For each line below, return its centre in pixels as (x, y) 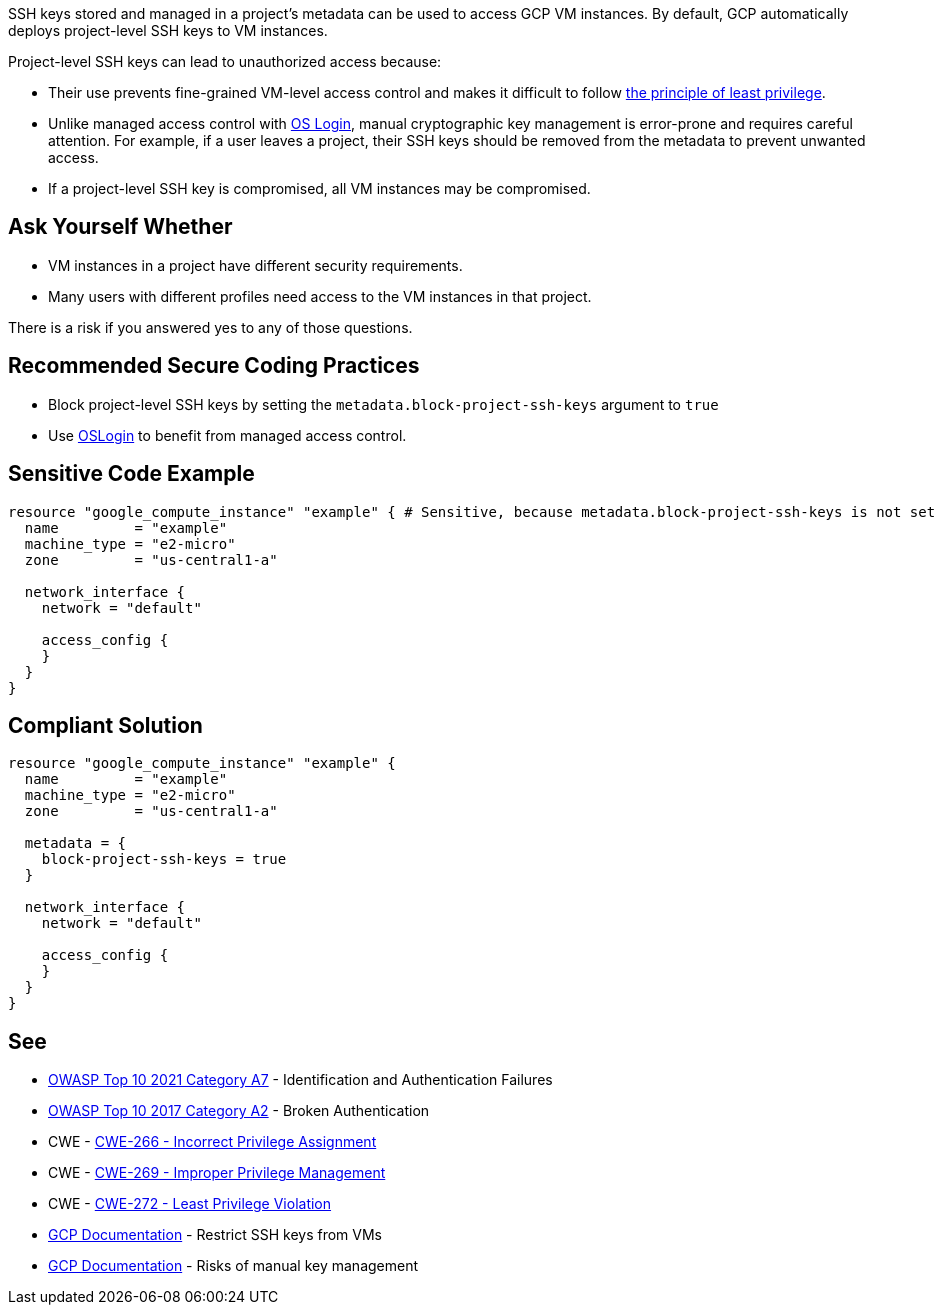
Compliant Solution (105, 725)
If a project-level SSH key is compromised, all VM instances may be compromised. (319, 188)
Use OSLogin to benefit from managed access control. (227, 435)
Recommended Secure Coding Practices (214, 366)
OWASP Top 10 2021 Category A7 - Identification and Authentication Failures (300, 1080)
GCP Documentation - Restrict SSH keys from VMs (215, 1235)
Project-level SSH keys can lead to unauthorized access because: (225, 61)
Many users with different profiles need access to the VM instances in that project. (320, 296)
